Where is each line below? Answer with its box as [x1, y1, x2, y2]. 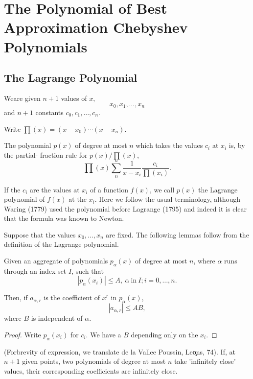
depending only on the [131, 329, 198, 339]
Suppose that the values [4, 229, 76, 239]
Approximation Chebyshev [4, 17, 188, 37]
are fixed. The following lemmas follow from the [106, 229, 249, 239]
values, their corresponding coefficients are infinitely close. [4, 365, 178, 376]
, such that [71, 265, 104, 276]
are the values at [30, 184, 80, 194]
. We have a [86, 329, 121, 339]
